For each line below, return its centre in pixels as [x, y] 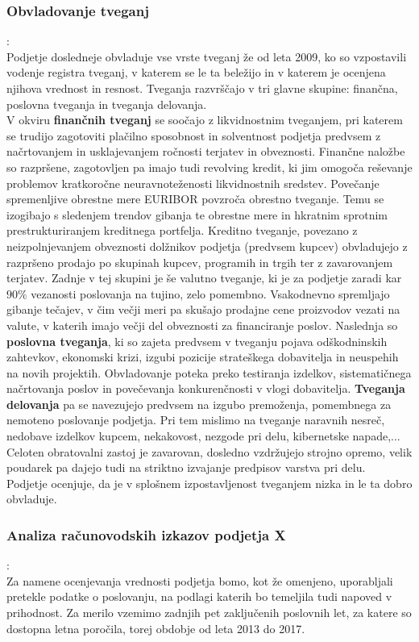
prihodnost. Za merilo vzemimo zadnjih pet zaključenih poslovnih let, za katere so [209, 613]
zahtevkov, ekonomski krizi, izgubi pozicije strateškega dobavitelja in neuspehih [203, 357]
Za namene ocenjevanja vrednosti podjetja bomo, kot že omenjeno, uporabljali [200, 580]
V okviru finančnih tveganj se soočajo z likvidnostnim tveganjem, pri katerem [205, 120]
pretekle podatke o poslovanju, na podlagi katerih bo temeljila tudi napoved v [199, 596]
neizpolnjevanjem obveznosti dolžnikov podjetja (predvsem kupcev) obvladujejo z [207, 246]
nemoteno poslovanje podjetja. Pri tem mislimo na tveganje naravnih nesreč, [196, 420]
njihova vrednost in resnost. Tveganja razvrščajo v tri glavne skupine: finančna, [202, 88]
